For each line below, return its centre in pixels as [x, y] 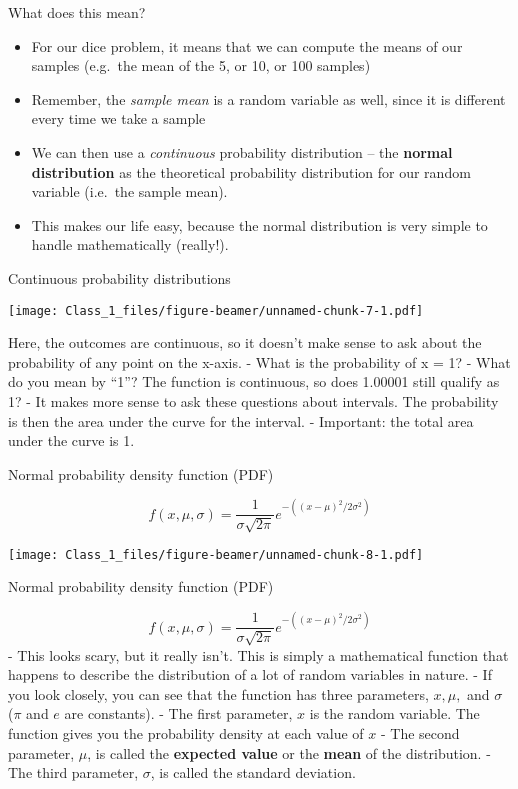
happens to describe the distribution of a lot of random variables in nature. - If [250, 674]
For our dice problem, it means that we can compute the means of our [247, 45]
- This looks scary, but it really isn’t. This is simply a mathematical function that [258, 654]
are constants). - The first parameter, [178, 713]
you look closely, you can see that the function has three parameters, [218, 693]
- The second [420, 732]
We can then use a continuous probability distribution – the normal [242, 151]
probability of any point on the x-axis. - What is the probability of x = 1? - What [259, 361]
